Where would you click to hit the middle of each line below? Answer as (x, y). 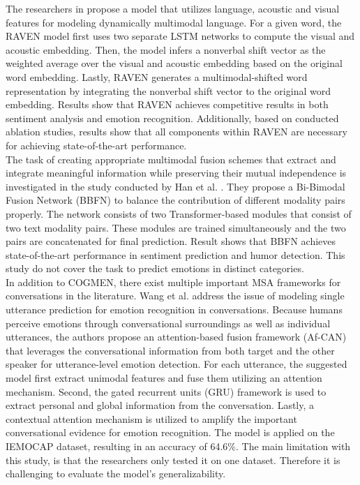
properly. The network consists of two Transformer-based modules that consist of (179, 213)
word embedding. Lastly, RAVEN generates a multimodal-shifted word (157, 76)
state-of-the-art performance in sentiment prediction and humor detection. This (175, 254)
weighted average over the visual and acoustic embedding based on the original (174, 63)
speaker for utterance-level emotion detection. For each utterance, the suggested (177, 364)
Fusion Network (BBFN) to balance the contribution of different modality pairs (175, 200)
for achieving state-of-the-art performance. (96, 145)
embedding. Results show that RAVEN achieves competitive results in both (167, 104)
